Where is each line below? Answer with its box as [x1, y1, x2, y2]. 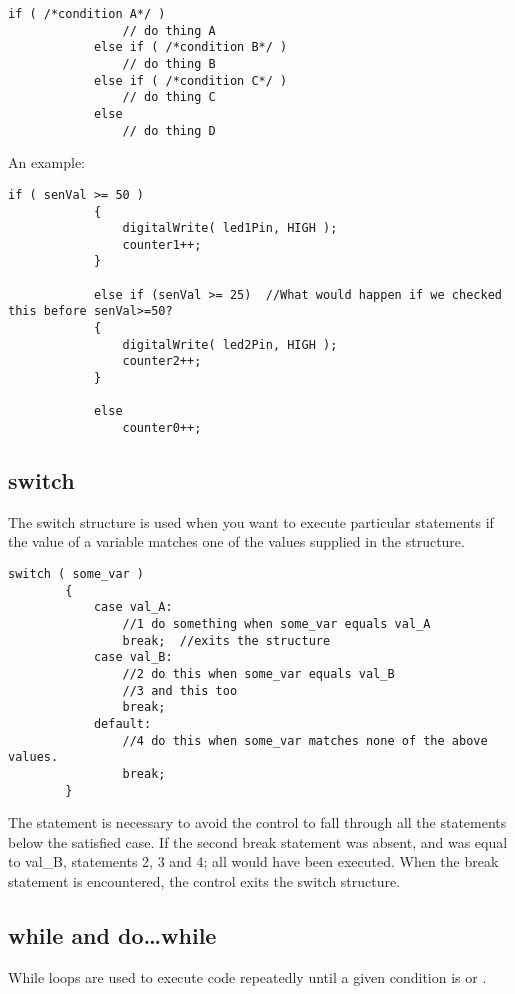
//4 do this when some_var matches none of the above [122, 733, 488, 748]
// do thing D [122, 123, 216, 138]
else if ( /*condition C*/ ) [93, 73, 288, 88]
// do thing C [122, 90, 216, 105]
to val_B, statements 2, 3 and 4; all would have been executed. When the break [8, 851, 499, 872]
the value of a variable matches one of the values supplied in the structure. [8, 531, 465, 552]
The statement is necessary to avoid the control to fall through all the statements [8, 812, 507, 833]
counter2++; [122, 354, 202, 369]
